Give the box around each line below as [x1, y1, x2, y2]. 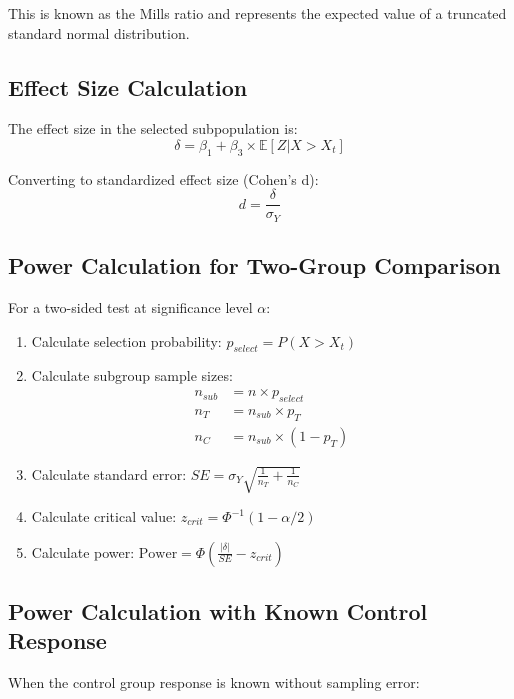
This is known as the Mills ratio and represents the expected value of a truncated [8, 3, 507, 23]
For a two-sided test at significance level [8, 297, 253, 318]
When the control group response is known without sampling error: [8, 672, 420, 693]
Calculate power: [31, 541, 135, 562]
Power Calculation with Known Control [8, 596, 428, 626]
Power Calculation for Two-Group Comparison [8, 250, 501, 281]
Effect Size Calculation [8, 71, 248, 102]
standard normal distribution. [8, 22, 190, 43]
